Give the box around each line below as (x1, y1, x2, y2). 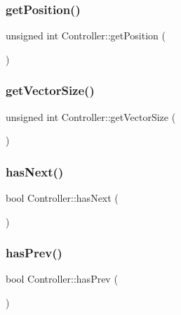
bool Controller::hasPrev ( (6, 271, 118, 286)
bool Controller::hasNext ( (6, 191, 119, 205)
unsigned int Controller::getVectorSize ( (6, 109, 176, 124)
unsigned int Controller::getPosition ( (6, 28, 166, 43)
